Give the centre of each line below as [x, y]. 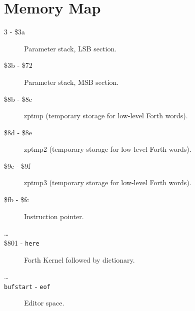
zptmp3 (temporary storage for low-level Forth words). [108, 182]
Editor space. [44, 303]
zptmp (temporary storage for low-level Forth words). [106, 116]
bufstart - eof [27, 286]
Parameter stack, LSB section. [70, 48]
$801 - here [22, 242]
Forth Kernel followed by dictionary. [79, 259]
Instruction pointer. [54, 216]
